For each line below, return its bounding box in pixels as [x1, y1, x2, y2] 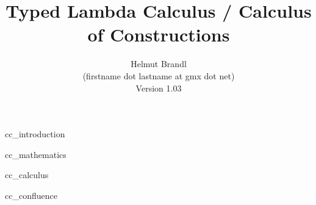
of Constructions [87, 22, 230, 47]
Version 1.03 [135, 81, 182, 94]
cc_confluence [5, 189, 57, 201]
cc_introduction [5, 128, 65, 140]
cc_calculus [5, 168, 49, 181]
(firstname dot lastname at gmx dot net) [82, 69, 235, 82]
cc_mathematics [5, 148, 66, 160]
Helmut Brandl [131, 57, 187, 70]
